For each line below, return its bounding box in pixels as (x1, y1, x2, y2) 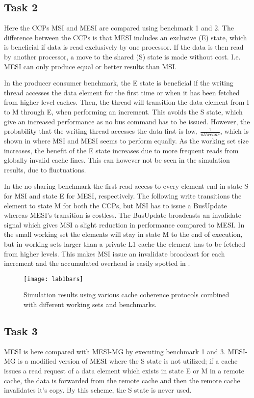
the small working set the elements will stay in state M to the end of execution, (4, 229, 243, 239)
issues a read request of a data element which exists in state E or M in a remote (4, 365, 245, 375)
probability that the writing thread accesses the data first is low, (4, 126, 198, 136)
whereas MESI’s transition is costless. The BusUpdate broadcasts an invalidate (4, 210, 241, 220)
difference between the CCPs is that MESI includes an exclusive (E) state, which (4, 32, 247, 42)
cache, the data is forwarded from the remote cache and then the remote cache (4, 375, 240, 385)
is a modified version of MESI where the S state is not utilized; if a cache (18, 356, 238, 366)
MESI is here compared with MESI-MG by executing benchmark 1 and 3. (4, 346, 226, 356)
